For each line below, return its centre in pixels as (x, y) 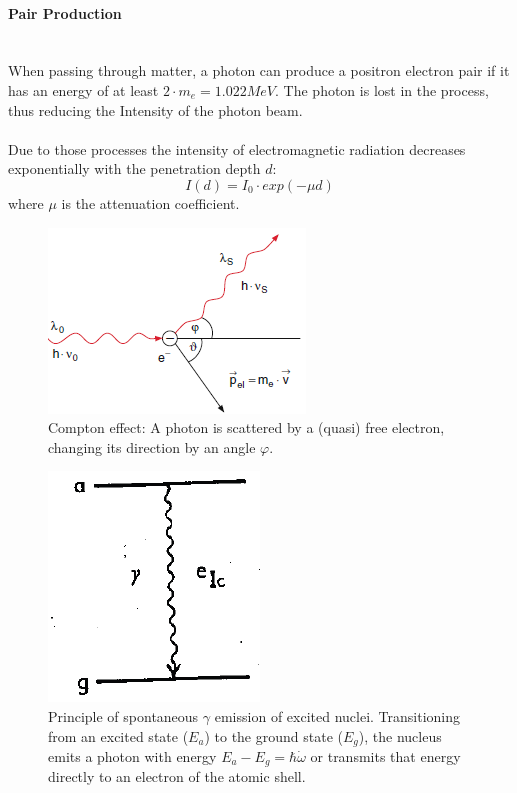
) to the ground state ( (273, 735)
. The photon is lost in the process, (382, 89)
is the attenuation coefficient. (150, 202)
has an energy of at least (83, 89)
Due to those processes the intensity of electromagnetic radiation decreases (237, 148)
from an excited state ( (118, 735)
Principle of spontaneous (123, 715)
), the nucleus (400, 735)
